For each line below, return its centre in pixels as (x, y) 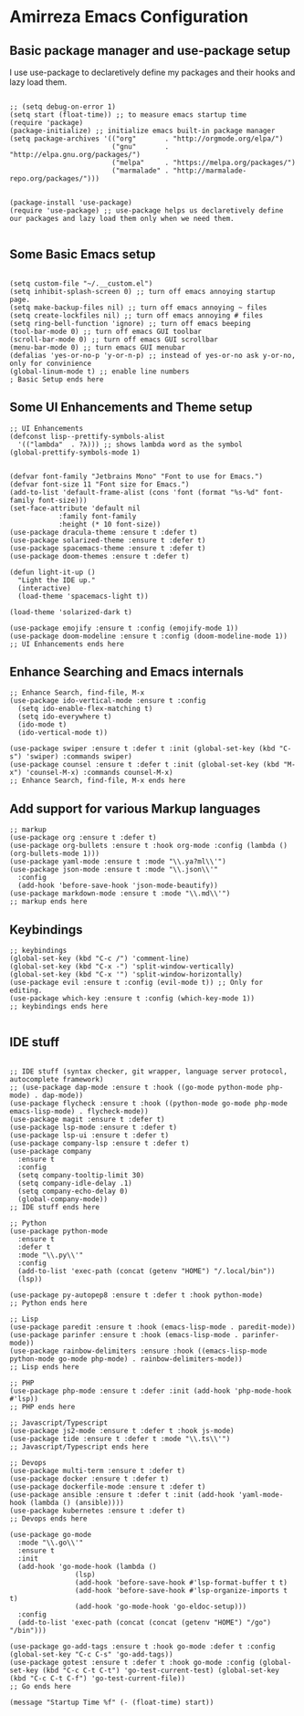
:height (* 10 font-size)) (110, 524)
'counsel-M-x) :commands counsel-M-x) (100, 773)
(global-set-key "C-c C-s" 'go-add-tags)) (91, 1654)
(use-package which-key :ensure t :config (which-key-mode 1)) (132, 999)
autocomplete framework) (57, 1079)
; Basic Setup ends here (57, 379)
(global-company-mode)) (63, 1199)
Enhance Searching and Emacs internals (127, 672)
